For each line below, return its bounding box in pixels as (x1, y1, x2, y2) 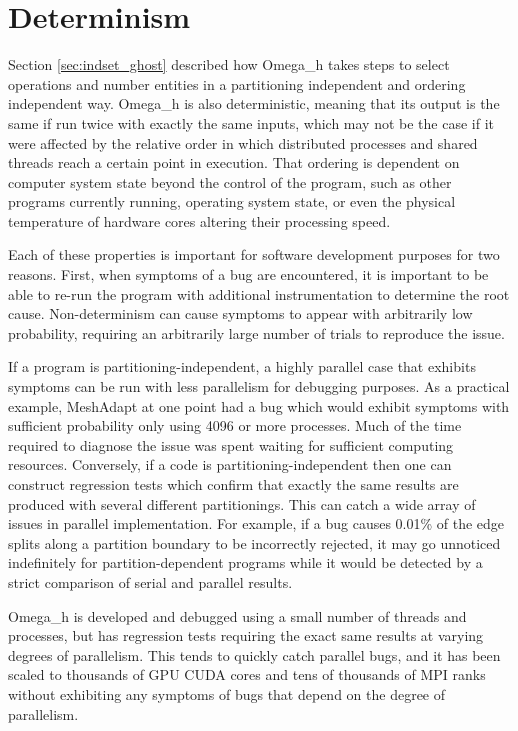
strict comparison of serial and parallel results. (8, 571, 293, 592)
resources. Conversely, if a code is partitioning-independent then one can (8, 454, 452, 475)
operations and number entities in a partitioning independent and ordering (8, 73, 466, 94)
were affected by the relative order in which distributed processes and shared (8, 132, 478, 153)
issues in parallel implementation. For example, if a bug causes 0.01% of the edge (8, 513, 505, 534)
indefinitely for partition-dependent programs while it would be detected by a (8, 552, 483, 573)
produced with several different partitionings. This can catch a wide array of (8, 493, 476, 514)
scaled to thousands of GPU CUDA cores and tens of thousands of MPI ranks (8, 664, 486, 685)
